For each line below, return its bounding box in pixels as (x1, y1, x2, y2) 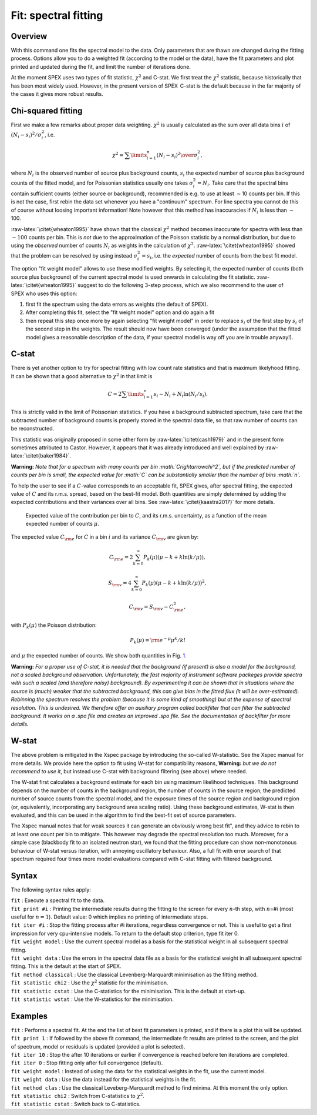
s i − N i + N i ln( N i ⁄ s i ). (153, 390, 208, 399)
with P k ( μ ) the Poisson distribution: (11, 621, 97, 630)
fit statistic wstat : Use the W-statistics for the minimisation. (11, 996, 174, 1003)
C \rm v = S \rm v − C (129, 603, 174, 612)
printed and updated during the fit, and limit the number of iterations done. (11, 63, 191, 70)
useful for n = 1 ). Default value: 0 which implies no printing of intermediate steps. (11, 913, 208, 920)
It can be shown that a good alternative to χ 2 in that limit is (11, 372, 153, 379)
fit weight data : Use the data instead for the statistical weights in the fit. (11, 1076, 197, 1083)
